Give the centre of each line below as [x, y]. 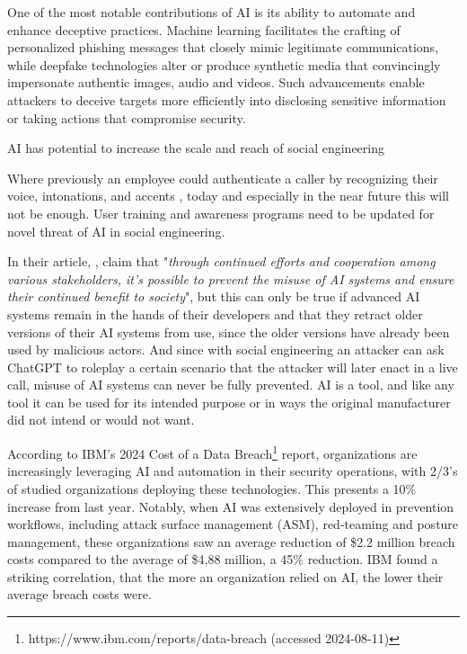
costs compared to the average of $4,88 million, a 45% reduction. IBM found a [223, 559]
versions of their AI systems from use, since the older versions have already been [229, 331]
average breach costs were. [79, 594]
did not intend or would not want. [101, 420]
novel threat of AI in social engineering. [116, 231]
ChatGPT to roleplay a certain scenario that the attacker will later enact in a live [233, 367]
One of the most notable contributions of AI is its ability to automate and [211, 12]
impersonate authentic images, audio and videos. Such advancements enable [216, 82]
